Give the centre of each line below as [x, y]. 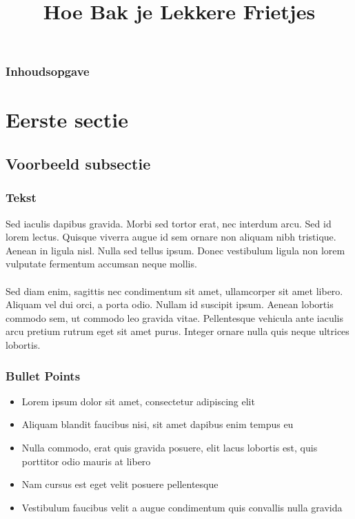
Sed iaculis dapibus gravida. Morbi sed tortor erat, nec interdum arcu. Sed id [169, 223]
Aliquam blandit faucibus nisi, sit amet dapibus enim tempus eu [158, 424]
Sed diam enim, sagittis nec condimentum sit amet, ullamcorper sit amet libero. [174, 291]
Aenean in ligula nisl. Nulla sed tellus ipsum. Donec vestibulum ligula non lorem [175, 250]
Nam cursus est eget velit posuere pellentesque [120, 484]
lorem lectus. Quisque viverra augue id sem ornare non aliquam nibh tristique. [171, 237]
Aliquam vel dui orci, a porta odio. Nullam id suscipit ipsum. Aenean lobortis [170, 304]
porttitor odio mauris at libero [86, 461]
